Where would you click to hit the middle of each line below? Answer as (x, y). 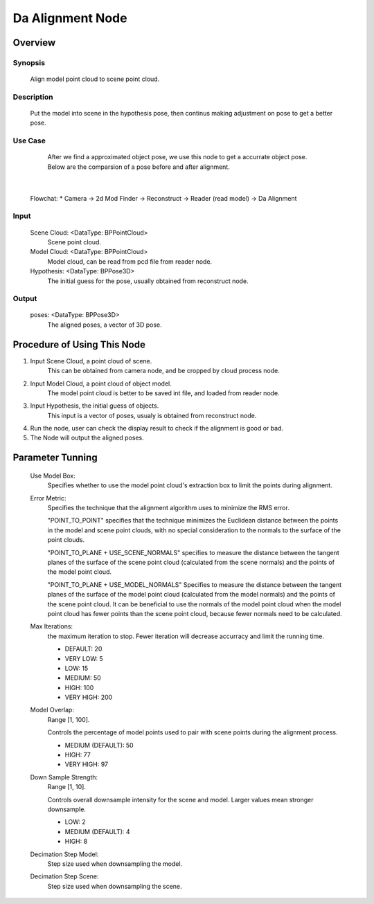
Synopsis (29, 62)
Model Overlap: (52, 710)
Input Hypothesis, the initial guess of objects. (95, 406)
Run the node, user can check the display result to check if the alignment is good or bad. (157, 428)
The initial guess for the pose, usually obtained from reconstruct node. (148, 281)
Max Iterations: (51, 626)
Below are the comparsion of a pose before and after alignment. (139, 167)
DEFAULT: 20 (83, 649)
